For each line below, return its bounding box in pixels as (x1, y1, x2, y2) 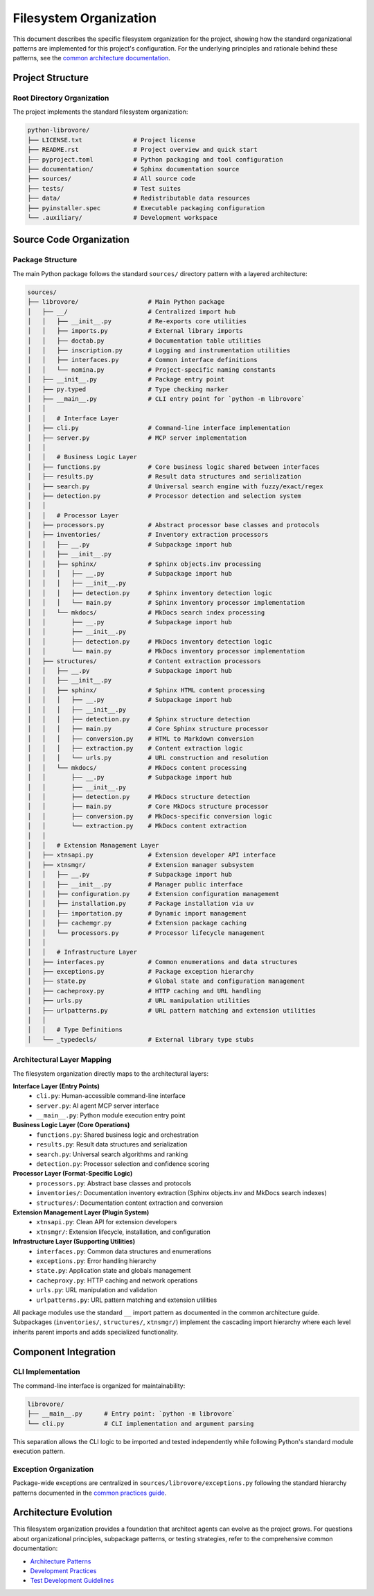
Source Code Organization (12, 234, 130, 246)
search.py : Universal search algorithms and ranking (36, 1150, 188, 1158)
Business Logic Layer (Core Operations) (12, 1121, 130, 1129)
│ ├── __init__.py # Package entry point (27, 375, 225, 384)
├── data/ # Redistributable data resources (27, 194, 251, 203)
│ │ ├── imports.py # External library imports (27, 327, 243, 335)
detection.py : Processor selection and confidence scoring (36, 1160, 211, 1168)
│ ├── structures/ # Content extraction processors (27, 657, 262, 665)
